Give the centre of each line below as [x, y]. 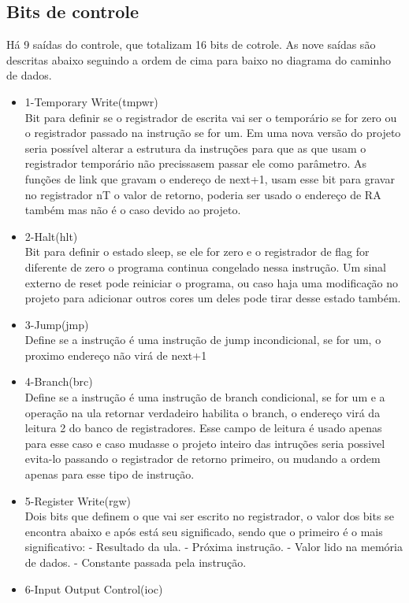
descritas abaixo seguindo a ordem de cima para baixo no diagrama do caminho [199, 59]
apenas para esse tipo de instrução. [110, 474]
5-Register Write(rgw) [78, 500]
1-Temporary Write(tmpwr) [91, 101]
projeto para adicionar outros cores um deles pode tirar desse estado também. [213, 298]
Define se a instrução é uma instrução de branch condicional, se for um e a [205, 397]
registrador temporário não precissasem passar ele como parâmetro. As [196, 163]
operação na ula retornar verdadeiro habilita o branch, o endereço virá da [203, 412]
